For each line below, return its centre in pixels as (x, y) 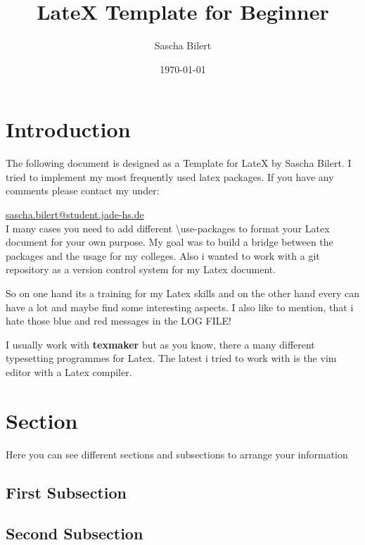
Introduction (68, 129)
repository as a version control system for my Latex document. (141, 269)
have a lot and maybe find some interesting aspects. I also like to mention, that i (180, 307)
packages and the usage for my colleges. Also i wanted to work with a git (163, 255)
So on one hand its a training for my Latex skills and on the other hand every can (183, 293)
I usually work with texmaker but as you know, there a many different (160, 344)
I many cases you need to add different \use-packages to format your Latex (168, 228)
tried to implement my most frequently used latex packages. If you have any (170, 176)
